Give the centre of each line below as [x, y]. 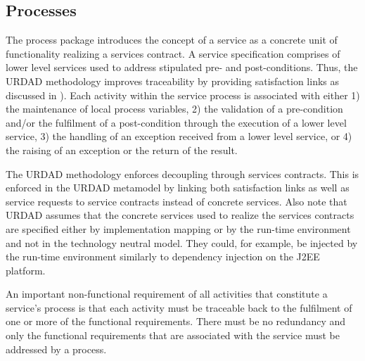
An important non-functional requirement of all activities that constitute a [167, 294]
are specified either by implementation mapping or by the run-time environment [178, 228]
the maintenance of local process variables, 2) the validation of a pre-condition [174, 109]
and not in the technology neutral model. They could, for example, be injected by [182, 242]
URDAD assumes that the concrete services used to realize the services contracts [180, 215]
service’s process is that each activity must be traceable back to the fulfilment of [179, 307]
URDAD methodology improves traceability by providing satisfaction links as [172, 81]
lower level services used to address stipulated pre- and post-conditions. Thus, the [182, 67]
